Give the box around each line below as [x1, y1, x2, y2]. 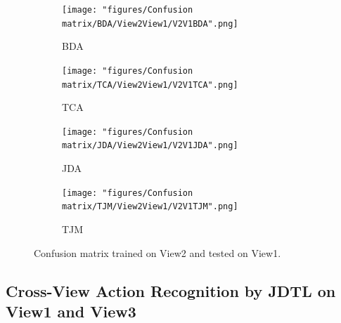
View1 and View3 [6, 301, 136, 322]
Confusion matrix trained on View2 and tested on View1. [34, 245, 281, 260]
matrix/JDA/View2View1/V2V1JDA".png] [62, 140, 238, 151]
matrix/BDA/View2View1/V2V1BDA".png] [62, 18, 238, 29]
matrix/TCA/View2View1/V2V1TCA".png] [62, 79, 238, 90]
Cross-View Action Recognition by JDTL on [6, 279, 336, 301]
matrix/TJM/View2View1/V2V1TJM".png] [62, 202, 238, 212]
